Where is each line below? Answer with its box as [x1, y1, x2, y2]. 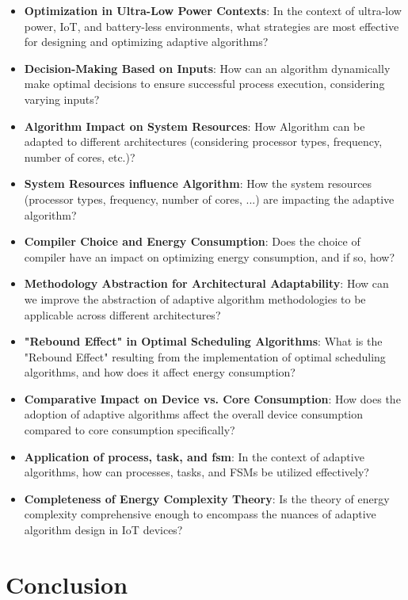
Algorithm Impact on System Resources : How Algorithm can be [24, 117, 365, 134]
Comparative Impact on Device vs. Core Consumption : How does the [24, 390, 401, 407]
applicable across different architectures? [24, 306, 221, 323]
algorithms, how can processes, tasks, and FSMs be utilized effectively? [24, 464, 369, 480]
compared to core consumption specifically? [24, 422, 235, 438]
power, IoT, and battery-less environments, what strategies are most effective [24, 17, 399, 34]
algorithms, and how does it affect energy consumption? [24, 364, 296, 380]
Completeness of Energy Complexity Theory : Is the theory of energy [24, 490, 390, 506]
